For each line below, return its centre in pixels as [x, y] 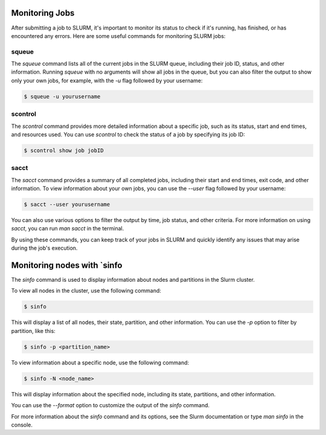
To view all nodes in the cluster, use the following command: [86, 291]
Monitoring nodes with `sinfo [67, 265]
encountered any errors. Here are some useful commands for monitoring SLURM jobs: [118, 36]
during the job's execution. [44, 248]
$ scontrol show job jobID [64, 150]
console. [22, 425]
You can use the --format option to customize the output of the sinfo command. [110, 405]
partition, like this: [33, 331]
